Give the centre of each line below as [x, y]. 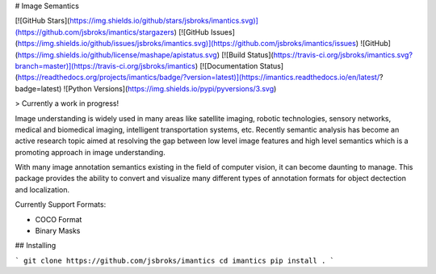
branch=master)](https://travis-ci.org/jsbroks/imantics [105, 65]
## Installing [36, 246]
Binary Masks [58, 231]
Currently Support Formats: [61, 204]
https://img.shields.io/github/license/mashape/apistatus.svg [117, 55]
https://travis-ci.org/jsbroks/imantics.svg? [343, 55]
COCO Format [59, 219]
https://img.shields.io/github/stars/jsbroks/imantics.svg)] [164, 21]
